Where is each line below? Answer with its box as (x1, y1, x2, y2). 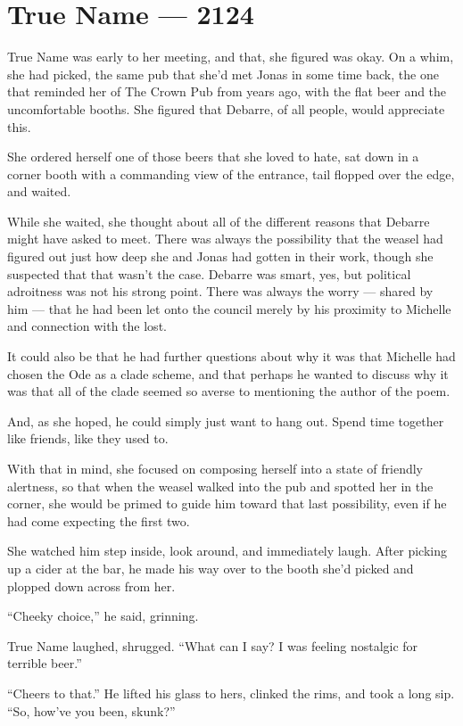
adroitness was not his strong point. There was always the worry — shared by (7, 282, 434, 301)
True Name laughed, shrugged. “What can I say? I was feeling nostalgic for (7, 636, 418, 655)
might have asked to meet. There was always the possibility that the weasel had (7, 229, 443, 248)
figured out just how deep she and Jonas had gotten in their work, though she (7, 247, 434, 266)
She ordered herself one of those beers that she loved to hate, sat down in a (7, 147, 419, 166)
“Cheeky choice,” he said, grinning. (7, 606, 199, 625)
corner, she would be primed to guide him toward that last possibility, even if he (7, 494, 447, 513)
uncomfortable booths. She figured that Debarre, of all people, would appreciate (7, 99, 445, 118)
